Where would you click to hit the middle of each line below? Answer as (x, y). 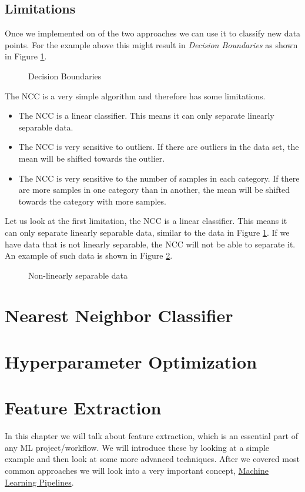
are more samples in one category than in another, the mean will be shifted (154, 190)
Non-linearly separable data (78, 275)
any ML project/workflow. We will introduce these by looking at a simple (137, 447)
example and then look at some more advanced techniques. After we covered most (152, 459)
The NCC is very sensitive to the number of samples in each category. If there (159, 178)
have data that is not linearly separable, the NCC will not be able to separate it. (150, 244)
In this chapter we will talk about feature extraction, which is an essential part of (152, 436)
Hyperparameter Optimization (131, 361)
